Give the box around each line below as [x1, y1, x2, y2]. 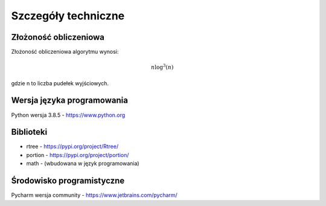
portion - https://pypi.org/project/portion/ [26, 151, 129, 158]
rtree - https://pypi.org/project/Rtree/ [26, 143, 119, 150]
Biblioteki [11, 127, 48, 137]
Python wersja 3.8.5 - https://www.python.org [11, 111, 126, 118]
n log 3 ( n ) [151, 63, 174, 71]
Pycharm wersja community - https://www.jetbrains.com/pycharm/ [11, 192, 177, 199]
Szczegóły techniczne [11, 9, 125, 22]
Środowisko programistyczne [11, 176, 125, 186]
